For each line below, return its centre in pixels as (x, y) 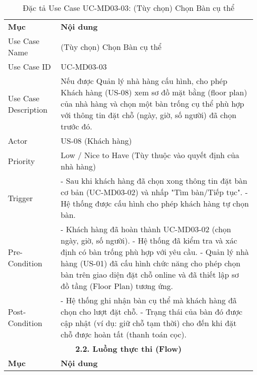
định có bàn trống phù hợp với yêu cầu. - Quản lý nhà (155, 252)
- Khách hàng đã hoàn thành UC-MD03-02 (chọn (146, 229)
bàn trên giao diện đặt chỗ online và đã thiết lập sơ (150, 274)
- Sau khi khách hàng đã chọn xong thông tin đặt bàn (154, 181)
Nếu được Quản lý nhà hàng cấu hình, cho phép (144, 81)
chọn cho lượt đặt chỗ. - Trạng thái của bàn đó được (151, 312)
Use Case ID (30, 66)
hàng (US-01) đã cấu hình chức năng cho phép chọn (150, 263)
